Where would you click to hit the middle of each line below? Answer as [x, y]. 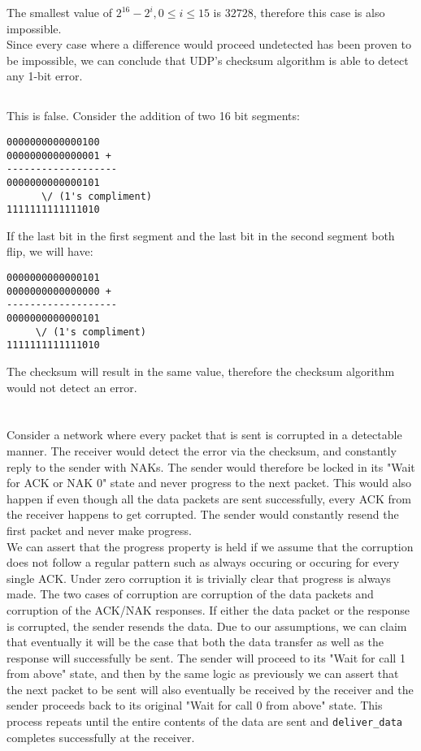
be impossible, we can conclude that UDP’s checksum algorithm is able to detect [208, 60]
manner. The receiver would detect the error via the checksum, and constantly [202, 450]
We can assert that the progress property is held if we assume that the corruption [210, 546]
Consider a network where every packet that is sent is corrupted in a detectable [204, 435]
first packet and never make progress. [99, 530]
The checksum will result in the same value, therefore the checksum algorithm [201, 371]
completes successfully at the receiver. [101, 737]
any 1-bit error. [45, 76]
